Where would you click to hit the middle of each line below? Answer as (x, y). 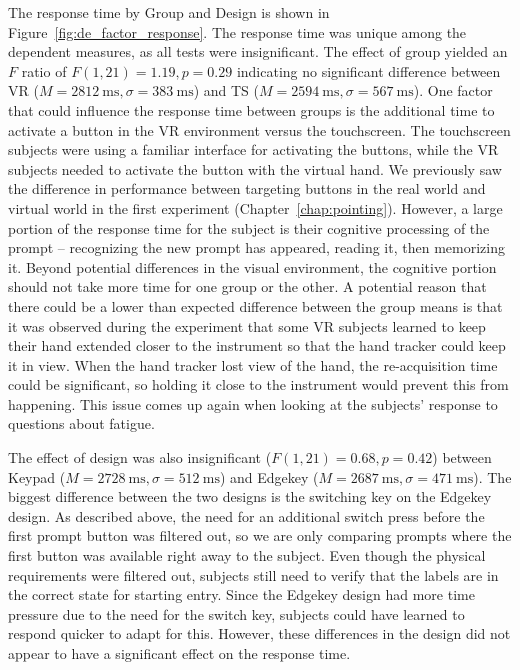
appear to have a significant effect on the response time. (179, 653)
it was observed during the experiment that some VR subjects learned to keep (247, 325)
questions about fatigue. (81, 423)
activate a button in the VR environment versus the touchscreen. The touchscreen (259, 129)
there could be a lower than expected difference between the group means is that (255, 305)
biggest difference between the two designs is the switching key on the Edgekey (250, 496)
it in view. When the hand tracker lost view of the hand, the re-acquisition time (253, 364)
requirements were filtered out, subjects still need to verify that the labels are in (253, 574)
